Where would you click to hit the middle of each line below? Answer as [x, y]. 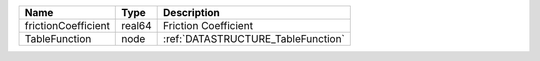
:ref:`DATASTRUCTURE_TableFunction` [254, 38]
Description [191, 12]
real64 [136, 25]
